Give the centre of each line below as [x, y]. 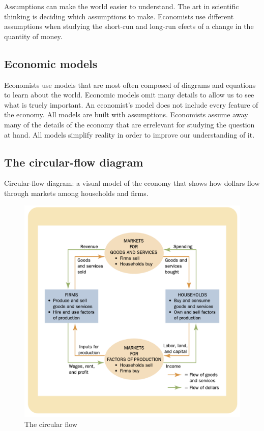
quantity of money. [33, 36]
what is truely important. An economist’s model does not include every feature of [131, 104]
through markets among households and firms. [76, 193]
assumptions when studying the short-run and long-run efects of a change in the [129, 26]
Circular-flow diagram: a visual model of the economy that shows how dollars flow [132, 183]
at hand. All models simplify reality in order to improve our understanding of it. [129, 134]
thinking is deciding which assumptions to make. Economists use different [119, 16]
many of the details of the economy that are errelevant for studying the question [129, 124]
